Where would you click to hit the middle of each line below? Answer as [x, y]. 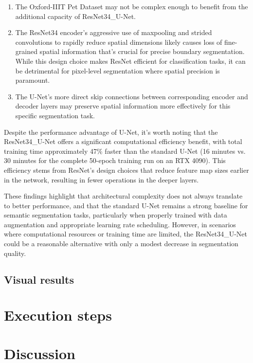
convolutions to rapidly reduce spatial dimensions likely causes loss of [119, 42]
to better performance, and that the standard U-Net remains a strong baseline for [126, 205]
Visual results [39, 279]
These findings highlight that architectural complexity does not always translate [123, 196]
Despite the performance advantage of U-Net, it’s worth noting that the [111, 132]
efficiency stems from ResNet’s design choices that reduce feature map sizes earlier [126, 170]
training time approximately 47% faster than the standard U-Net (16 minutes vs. [125, 151]
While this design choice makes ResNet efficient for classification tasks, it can [130, 61]
